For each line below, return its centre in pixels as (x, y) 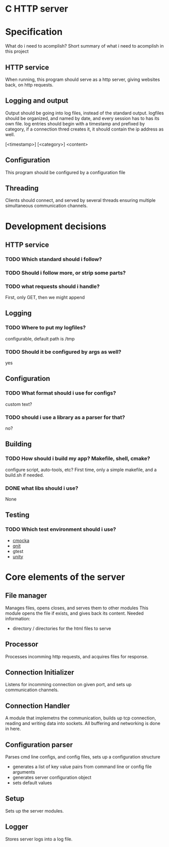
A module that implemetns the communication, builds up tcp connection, (81, 718)
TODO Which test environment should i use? (61, 529)
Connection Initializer (40, 672)
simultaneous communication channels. (46, 206)
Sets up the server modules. (35, 811)
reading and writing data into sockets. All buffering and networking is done (83, 724)
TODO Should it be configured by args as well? (63, 352)
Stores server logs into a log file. (39, 839)
